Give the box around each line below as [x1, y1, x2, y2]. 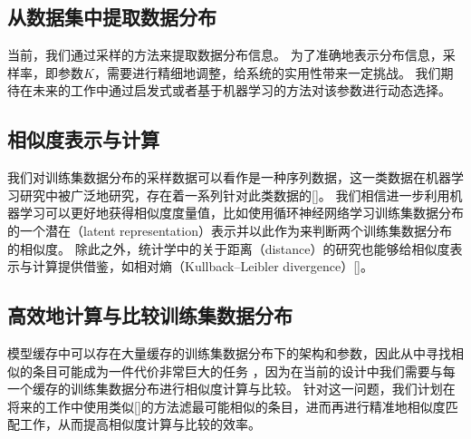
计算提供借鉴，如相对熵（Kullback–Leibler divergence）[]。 [32, 257, 373, 276]
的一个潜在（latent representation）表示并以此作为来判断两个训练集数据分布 [7, 220, 452, 239]
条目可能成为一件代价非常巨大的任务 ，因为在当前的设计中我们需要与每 [32, 361, 456, 380]
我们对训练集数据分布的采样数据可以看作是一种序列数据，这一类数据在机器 [7, 168, 451, 187]
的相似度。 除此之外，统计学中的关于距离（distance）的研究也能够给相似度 [7, 239, 450, 258]
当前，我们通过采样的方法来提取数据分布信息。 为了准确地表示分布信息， [7, 45, 443, 64]
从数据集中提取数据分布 [7, 3, 216, 31]
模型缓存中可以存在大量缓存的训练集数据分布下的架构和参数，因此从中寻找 [7, 343, 451, 362]
